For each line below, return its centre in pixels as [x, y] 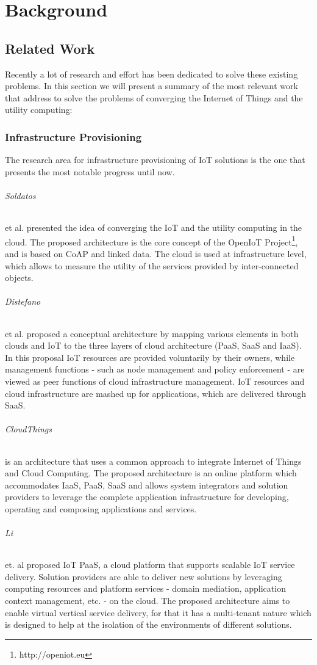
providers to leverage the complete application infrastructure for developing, [147, 497]
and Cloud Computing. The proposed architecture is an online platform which [151, 473]
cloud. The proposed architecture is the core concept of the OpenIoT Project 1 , [151, 241]
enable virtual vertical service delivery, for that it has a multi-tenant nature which [158, 612]
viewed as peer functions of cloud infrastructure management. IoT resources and [155, 381]
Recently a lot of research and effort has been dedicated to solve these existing [151, 74]
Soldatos [20, 195]
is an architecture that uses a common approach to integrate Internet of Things [153, 461]
